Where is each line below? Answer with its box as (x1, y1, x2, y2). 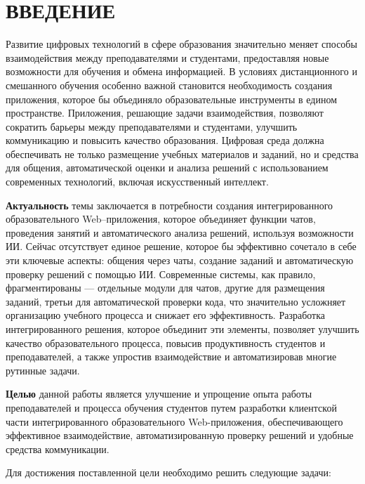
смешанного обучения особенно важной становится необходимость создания (6, 77, 333, 92)
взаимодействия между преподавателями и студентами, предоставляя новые (6, 50, 329, 65)
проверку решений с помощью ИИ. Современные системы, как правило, (6, 266, 316, 281)
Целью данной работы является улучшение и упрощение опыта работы (6, 386, 312, 401)
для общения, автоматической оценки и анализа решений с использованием (6, 160, 328, 175)
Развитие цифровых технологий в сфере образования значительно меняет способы (6, 37, 357, 51)
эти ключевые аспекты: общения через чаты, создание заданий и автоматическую (6, 253, 354, 268)
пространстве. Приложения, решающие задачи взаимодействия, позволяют (6, 105, 324, 120)
